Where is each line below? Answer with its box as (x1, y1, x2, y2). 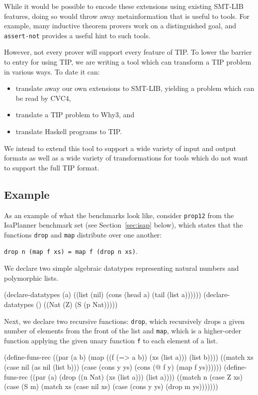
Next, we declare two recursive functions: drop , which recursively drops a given (4, 316, 245, 326)
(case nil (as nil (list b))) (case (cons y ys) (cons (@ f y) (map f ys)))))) (4, 362, 222, 372)
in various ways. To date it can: (4, 66, 100, 77)
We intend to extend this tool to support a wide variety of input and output (4, 143, 236, 153)
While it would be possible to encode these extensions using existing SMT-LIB (4, 1, 244, 11)
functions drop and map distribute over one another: (4, 229, 162, 239)
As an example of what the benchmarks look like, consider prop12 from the (4, 210, 234, 220)
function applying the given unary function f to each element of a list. (4, 335, 218, 345)
